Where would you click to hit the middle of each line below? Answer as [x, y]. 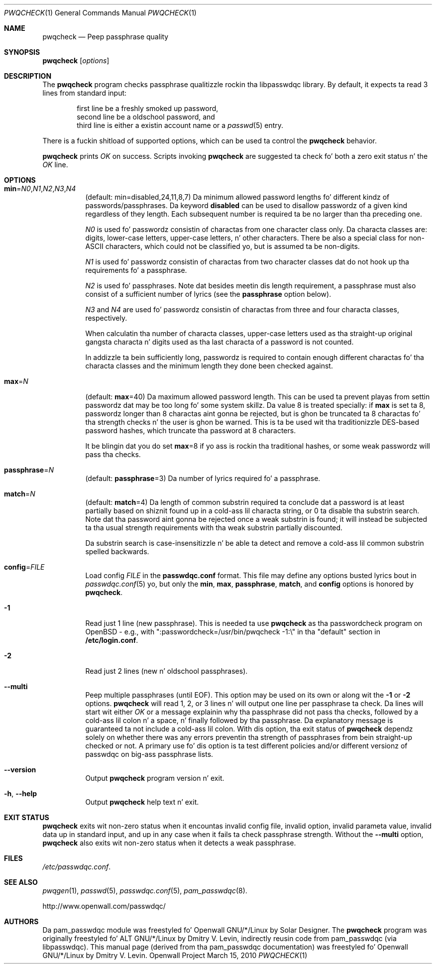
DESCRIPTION [28, 76]
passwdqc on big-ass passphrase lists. [149, 754]
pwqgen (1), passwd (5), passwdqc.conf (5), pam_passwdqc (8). [145, 891]
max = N [16, 381]
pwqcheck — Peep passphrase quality [106, 37]
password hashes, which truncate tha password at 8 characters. [191, 430]
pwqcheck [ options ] [76, 60]
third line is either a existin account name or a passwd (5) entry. [180, 125]
